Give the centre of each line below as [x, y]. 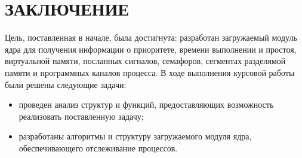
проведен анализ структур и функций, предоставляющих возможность [146, 104]
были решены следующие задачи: [66, 84]
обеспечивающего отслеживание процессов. [98, 148]
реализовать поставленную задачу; [81, 116]
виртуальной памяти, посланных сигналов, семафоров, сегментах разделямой [145, 61]
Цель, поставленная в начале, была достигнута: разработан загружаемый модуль [151, 37]
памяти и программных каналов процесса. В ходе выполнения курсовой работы [150, 72]
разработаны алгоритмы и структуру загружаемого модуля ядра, [135, 136]
